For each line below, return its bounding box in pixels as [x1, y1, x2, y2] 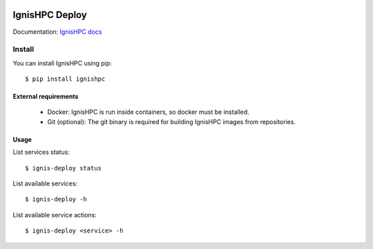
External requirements [12, 92, 79, 101]
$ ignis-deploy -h [25, 195, 88, 203]
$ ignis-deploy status [25, 164, 102, 172]
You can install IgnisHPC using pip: [12, 59, 112, 67]
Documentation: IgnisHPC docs [12, 28, 102, 36]
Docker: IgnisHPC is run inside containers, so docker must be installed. [47, 108, 250, 117]
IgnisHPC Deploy [12, 9, 88, 21]
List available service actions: [12, 210, 97, 219]
